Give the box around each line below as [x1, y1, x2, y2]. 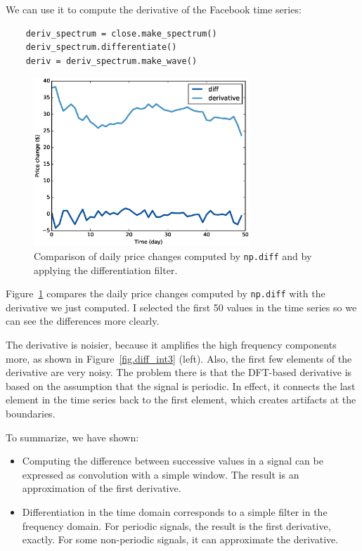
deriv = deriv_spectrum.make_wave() [25, 56, 198, 66]
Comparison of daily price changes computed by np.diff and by [34, 248, 312, 263]
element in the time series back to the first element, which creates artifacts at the [6, 392, 356, 407]
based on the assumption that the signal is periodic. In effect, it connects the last [6, 378, 356, 393]
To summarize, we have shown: [6, 429, 139, 444]
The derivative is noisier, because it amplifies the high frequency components [6, 337, 337, 352]
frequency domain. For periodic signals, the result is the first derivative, [22, 518, 331, 533]
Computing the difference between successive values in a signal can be [22, 453, 323, 468]
